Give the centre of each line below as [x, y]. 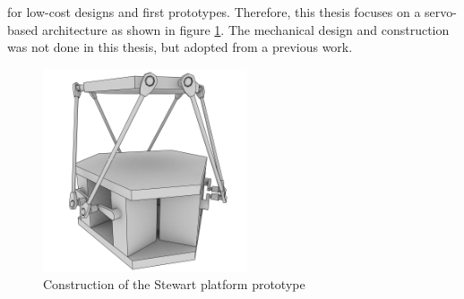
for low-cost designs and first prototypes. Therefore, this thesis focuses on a [214, 12]
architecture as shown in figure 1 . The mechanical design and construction [245, 29]
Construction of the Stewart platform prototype [174, 284]
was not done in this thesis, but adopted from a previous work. [180, 47]
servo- [441, 12]
